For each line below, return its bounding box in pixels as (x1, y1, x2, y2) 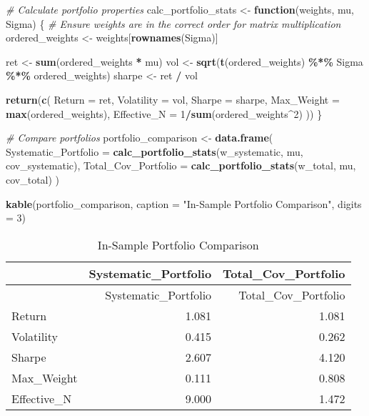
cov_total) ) (6, 172, 60, 187)
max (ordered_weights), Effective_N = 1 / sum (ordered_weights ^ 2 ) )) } (6, 106, 323, 121)
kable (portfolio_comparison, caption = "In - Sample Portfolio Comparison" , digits (6, 196, 362, 211)
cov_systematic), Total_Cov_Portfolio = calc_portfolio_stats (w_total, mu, (6, 158, 356, 173)
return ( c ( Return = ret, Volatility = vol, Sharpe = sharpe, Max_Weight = (6, 91, 340, 107)
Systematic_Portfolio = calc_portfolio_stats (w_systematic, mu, (6, 144, 303, 159)
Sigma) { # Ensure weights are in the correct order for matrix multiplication (6, 16, 341, 31)
